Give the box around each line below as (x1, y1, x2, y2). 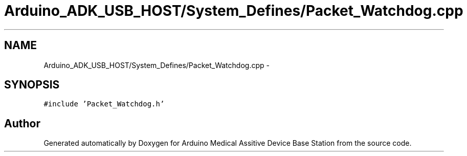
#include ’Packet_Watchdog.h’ (43, 100, 165, 108)
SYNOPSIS (4, 78, 60, 92)
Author (4, 117, 40, 130)
